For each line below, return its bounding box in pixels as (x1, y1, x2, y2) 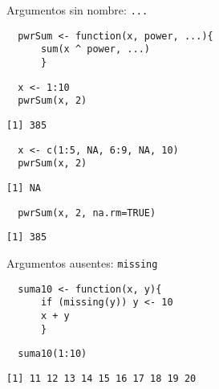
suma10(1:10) (18, 348, 87, 360)
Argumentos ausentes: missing (6, 254, 158, 271)
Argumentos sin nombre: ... (6, 2, 148, 18)
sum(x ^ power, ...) (40, 43, 150, 55)
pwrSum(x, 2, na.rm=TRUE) (18, 207, 156, 219)
